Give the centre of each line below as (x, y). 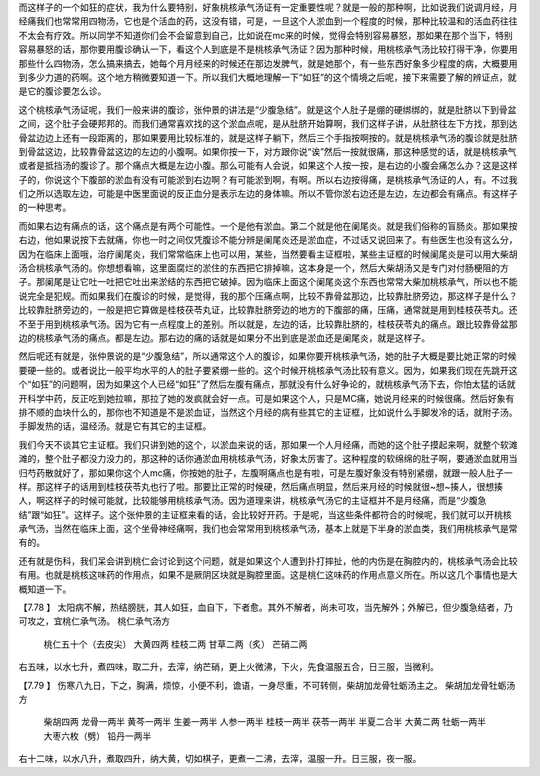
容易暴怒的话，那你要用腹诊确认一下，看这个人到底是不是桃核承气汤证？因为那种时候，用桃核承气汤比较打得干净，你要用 (268, 49)
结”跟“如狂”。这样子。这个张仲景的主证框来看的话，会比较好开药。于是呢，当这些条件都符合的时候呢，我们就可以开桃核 (265, 514)
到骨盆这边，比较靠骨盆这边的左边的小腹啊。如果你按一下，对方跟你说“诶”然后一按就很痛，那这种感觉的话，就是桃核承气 (267, 151)
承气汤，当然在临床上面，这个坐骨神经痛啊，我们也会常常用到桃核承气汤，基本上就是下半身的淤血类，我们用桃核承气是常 (268, 529)
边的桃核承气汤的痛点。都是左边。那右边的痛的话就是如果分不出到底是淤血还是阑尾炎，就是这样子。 (224, 337)
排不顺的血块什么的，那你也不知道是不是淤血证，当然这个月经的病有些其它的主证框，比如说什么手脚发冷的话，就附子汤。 (268, 412)
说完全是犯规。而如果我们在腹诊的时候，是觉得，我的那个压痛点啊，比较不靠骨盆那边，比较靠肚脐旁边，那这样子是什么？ (268, 296)
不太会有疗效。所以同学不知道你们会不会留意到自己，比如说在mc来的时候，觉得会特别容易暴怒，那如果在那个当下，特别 (266, 35)
